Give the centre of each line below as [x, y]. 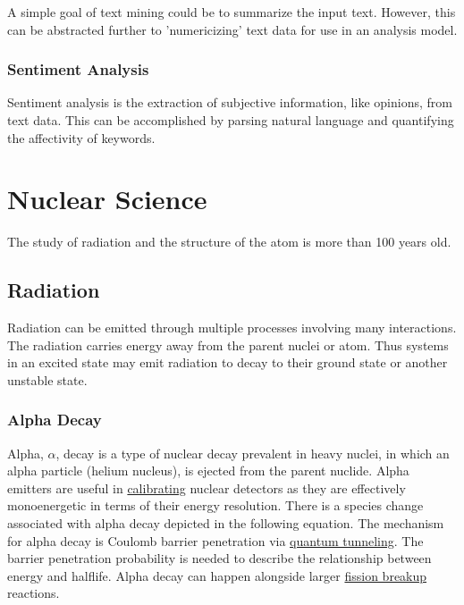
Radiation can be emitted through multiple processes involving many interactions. [232, 328]
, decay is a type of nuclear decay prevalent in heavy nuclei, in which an [253, 453]
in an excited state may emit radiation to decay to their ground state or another [228, 362]
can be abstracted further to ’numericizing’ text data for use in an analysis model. [232, 29]
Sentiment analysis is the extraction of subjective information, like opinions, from [230, 102]
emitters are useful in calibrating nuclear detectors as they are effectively [207, 487]
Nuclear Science [107, 199]
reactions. [34, 593]
